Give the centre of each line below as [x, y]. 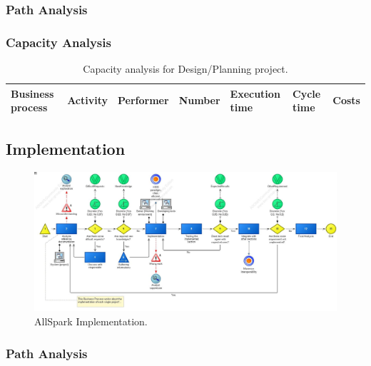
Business [32, 93]
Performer [143, 100]
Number [199, 100]
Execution [255, 93]
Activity [88, 100]
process [29, 107]
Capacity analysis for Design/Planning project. [185, 69]
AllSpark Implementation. [91, 321]
